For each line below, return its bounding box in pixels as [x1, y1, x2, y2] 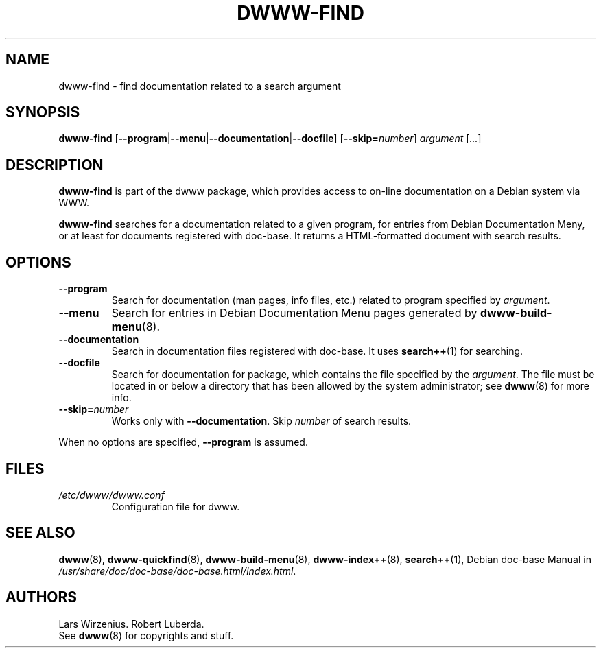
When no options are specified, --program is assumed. [58, 436, 308, 449]
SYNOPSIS [5, 104, 80, 121]
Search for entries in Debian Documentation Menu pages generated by [111, 306, 478, 320]
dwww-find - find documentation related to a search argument [58, 80, 341, 92]
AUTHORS [5, 589, 78, 606]
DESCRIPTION [5, 156, 104, 174]
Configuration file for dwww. [111, 500, 240, 512]
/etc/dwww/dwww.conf [58, 488, 165, 501]
